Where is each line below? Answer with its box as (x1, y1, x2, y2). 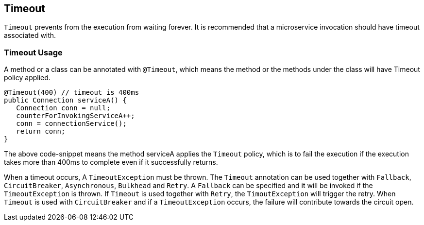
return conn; (16, 127, 66, 136)
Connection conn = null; (16, 104, 111, 112)
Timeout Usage (4, 47, 63, 57)
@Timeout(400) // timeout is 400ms (4, 88, 139, 97)
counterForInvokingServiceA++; (16, 112, 135, 120)
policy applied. (4, 73, 51, 82)
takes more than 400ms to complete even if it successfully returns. (4, 158, 218, 167)
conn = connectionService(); (16, 120, 127, 128)
